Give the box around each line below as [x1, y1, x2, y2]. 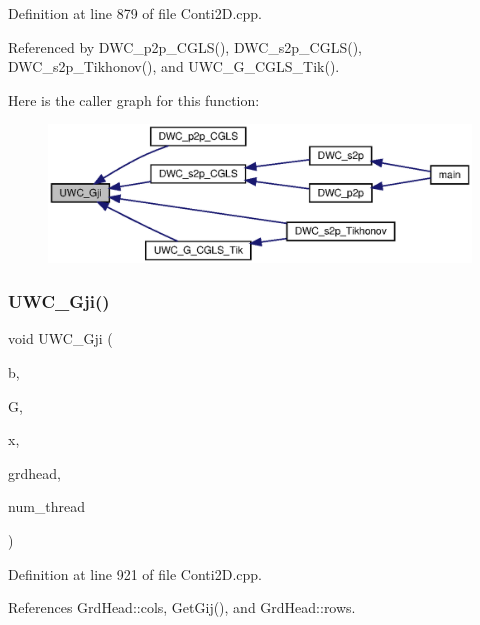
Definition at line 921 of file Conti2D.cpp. [8, 563, 262, 584]
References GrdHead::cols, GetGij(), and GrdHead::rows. [8, 597, 356, 618]
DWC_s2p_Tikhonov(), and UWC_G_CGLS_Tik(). [8, 56, 340, 77]
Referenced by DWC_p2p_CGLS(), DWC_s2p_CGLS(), [8, 36, 363, 57]
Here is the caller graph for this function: [8, 89, 260, 110]
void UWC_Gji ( [8, 328, 113, 349]
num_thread [8, 496, 86, 517]
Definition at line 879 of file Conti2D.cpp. [8, 3, 262, 23]
